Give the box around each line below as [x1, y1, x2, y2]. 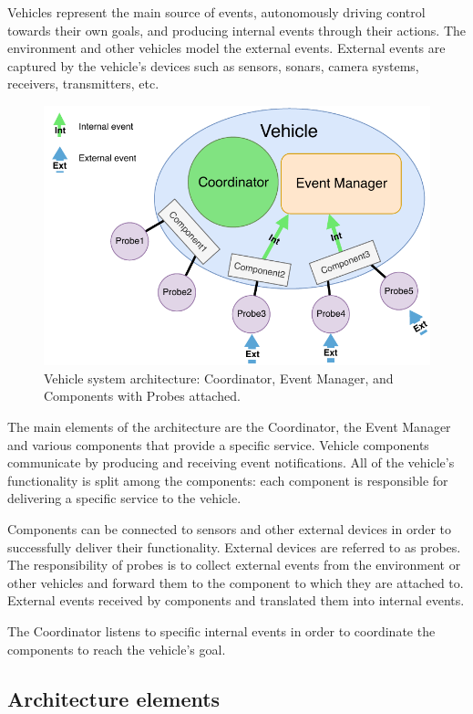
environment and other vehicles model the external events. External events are [7, 38, 446, 58]
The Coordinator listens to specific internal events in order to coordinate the [7, 622, 436, 640]
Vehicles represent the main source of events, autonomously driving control [7, 3, 426, 21]
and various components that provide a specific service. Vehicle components [7, 435, 429, 454]
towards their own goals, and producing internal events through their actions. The [7, 20, 467, 39]
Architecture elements [7, 684, 221, 712]
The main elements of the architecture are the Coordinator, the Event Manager [7, 417, 451, 436]
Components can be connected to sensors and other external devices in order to [7, 520, 452, 539]
